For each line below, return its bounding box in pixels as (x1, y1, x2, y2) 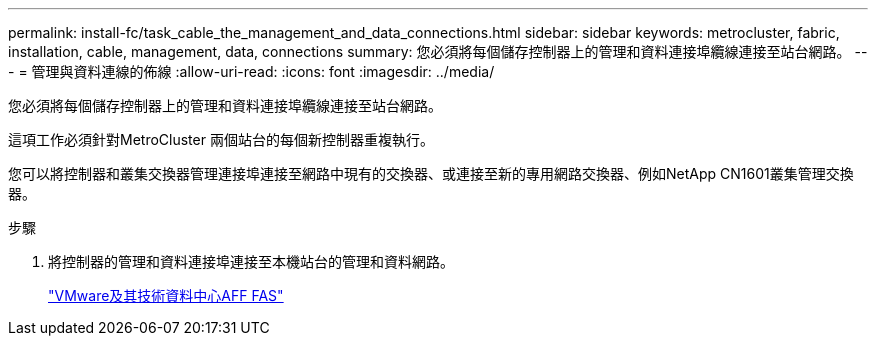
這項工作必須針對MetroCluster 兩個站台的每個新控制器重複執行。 (8, 131, 434, 148)
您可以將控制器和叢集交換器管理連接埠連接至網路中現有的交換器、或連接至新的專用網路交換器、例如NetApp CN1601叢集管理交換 (8, 165, 854, 182)
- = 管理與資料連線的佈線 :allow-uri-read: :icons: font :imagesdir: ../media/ (8, 63, 495, 80)
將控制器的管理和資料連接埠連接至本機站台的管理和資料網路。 (48, 253, 454, 270)
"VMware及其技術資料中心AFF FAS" (48, 287, 284, 304)
